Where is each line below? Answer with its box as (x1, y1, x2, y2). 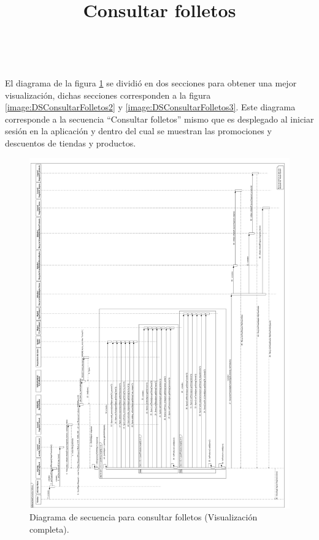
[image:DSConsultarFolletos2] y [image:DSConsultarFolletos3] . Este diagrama (5, 101, 296, 113)
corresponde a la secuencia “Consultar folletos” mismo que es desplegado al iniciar (5, 112, 314, 125)
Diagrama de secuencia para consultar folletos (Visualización (29, 511, 258, 523)
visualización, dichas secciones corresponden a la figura (5, 88, 211, 101)
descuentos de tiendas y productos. (5, 136, 136, 149)
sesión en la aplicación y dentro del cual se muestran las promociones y (5, 124, 272, 137)
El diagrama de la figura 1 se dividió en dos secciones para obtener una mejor (5, 76, 297, 89)
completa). (29, 522, 69, 535)
